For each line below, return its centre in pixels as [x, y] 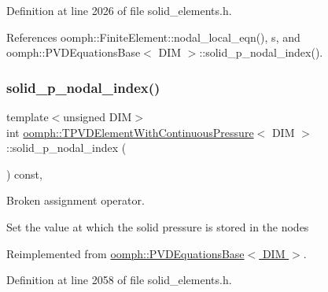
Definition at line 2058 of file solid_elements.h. [119, 280]
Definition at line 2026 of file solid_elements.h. [119, 10]
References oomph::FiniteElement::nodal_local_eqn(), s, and [153, 37]
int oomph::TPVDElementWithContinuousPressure [130, 132]
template [28, 116]
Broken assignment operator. [76, 200]
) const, [24, 174]
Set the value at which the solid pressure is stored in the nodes [158, 226]
